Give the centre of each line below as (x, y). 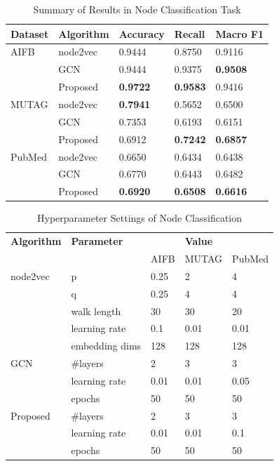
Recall (190, 33)
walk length (96, 311)
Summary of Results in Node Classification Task (137, 9)
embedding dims (106, 346)
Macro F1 (240, 33)
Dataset (30, 33)
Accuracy (142, 33)
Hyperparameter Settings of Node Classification (140, 218)
